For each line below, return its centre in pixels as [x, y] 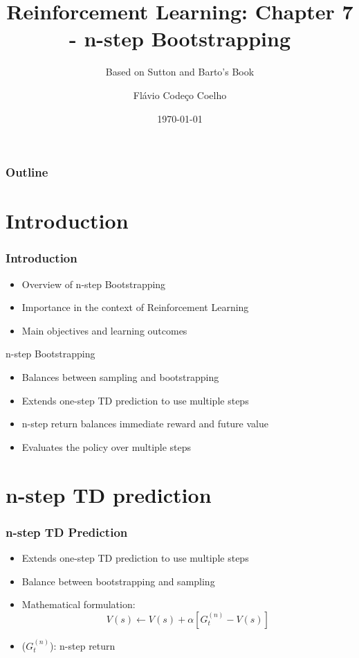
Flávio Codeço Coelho [180, 95]
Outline [27, 172]
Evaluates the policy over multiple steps [107, 446]
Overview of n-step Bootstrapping [94, 284]
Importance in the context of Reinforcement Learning [135, 307]
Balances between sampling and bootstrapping [120, 376]
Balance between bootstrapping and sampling [118, 581]
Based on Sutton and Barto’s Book [180, 72]
